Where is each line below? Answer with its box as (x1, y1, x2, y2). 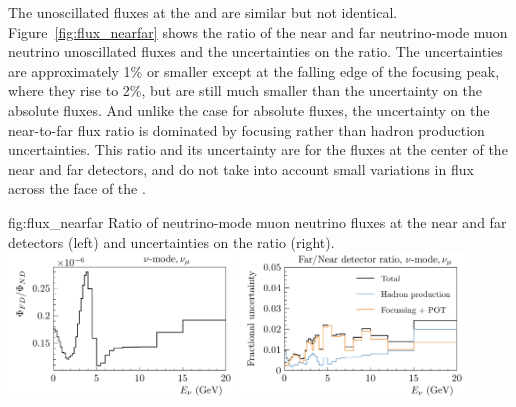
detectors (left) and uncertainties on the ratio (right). (8, 231, 335, 252)
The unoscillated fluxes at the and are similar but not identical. (8, 2, 398, 22)
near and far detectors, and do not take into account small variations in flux (8, 158, 474, 179)
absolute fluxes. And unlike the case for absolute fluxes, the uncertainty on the (8, 99, 490, 120)
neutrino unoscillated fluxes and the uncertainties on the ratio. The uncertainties (8, 41, 503, 62)
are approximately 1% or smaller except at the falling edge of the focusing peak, (8, 60, 500, 81)
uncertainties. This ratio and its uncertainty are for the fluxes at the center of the (8, 139, 508, 160)
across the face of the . (8, 178, 146, 199)
